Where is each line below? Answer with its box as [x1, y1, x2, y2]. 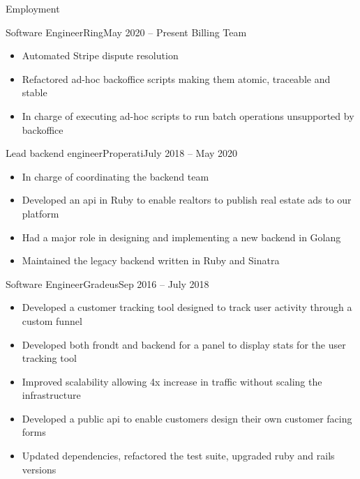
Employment [6, 1, 60, 15]
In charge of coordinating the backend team [22, 169, 209, 183]
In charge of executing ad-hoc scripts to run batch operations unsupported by [22, 108, 354, 123]
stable [22, 85, 47, 100]
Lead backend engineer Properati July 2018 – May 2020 [6, 146, 238, 160]
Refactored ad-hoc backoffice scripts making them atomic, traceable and [22, 71, 331, 86]
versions [22, 462, 57, 476]
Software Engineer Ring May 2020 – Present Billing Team [6, 24, 247, 39]
